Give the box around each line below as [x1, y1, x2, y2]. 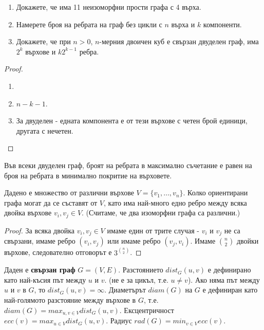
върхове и [25, 46, 56, 57]
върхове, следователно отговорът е [4, 247, 112, 258]
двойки [236, 235, 259, 246]
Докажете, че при [16, 36, 71, 47]
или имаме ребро [107, 235, 161, 246]
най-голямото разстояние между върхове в [4, 295, 136, 305]
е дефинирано [208, 264, 251, 275]
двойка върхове [4, 207, 52, 218]
